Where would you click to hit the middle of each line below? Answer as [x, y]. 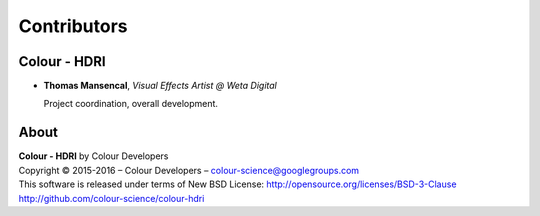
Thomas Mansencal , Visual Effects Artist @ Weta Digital [160, 86]
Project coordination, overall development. [131, 104]
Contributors [73, 26]
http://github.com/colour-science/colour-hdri [111, 198]
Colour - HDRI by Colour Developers [93, 156]
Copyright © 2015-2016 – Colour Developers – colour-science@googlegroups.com [189, 170]
